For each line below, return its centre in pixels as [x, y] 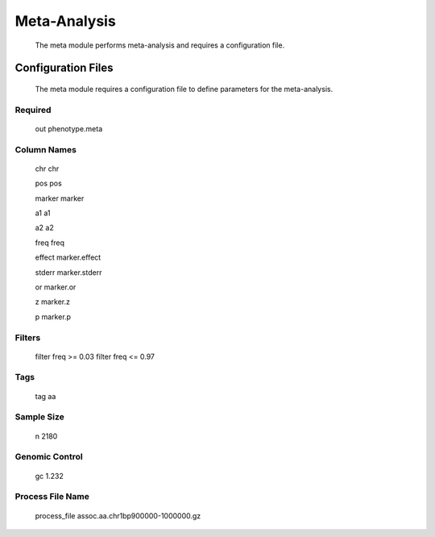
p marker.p [53, 316]
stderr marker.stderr [68, 272]
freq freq [50, 243]
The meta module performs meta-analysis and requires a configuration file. [160, 45]
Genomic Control [49, 457]
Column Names [46, 149]
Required [33, 110]
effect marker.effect [68, 257]
